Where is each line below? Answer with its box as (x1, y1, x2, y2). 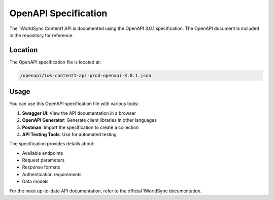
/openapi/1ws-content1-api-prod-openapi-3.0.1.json (20, 73, 152, 78)
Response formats (22, 164, 60, 170)
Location (9, 46, 38, 54)
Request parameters (22, 157, 65, 163)
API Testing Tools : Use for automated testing (22, 131, 117, 137)
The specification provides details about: (9, 141, 95, 147)
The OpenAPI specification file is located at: (9, 59, 101, 65)
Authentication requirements (22, 171, 82, 177)
